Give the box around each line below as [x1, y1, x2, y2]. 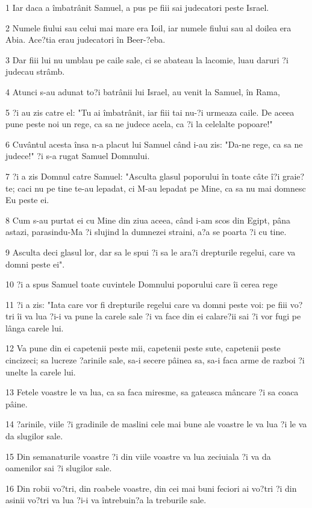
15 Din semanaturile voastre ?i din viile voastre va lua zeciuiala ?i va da [5, 450, 271, 462]
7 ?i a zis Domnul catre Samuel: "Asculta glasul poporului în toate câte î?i [5, 169, 280, 182]
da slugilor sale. [5, 430, 63, 442]
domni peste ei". [5, 257, 65, 270]
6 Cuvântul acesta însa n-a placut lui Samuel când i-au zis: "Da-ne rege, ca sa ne [5, 137, 303, 150]
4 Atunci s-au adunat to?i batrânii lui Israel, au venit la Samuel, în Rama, [5, 85, 280, 98]
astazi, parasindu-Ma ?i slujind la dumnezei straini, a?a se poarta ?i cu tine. [5, 225, 287, 238]
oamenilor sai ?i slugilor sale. [5, 462, 112, 474]
